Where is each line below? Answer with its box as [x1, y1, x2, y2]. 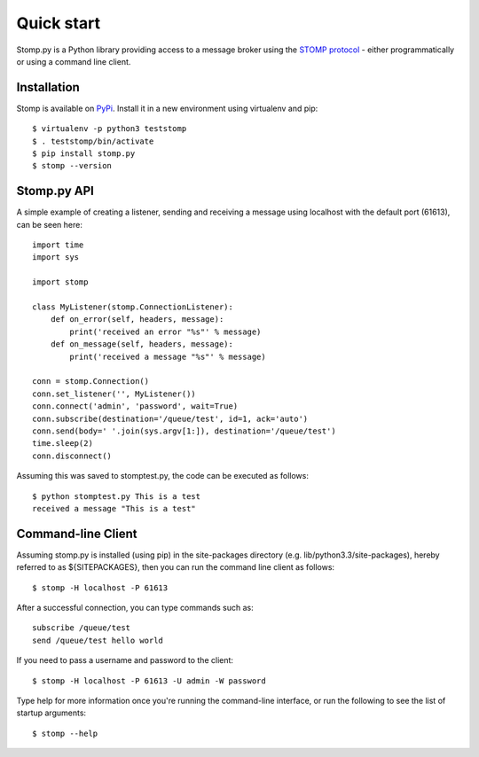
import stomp [32, 277, 89, 287]
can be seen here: [16, 219, 83, 230]
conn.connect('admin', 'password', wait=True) [32, 402, 239, 411]
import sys [32, 253, 80, 262]
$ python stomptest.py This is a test [32, 491, 201, 501]
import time [32, 240, 84, 250]
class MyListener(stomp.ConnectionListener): [32, 302, 234, 312]
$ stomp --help [32, 728, 98, 738]
